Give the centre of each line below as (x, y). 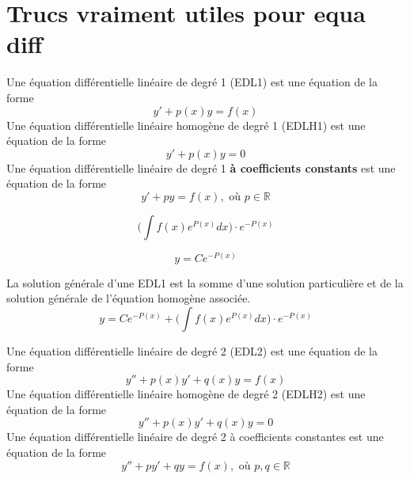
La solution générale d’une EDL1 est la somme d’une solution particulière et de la (205, 282)
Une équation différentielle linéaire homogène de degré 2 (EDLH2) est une (186, 394)
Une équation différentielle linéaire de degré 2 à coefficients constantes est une (195, 437)
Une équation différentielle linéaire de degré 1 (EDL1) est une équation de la (192, 82)
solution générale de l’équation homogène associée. (129, 298)
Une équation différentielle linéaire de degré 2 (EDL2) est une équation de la (192, 351)
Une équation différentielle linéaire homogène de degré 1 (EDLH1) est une (186, 125)
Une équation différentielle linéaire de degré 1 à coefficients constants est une (201, 167)
